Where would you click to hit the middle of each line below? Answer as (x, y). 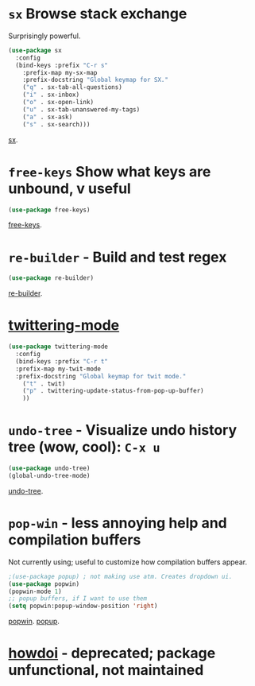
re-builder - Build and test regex (118, 257)
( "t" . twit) (44, 384)
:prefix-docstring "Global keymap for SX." (96, 80)
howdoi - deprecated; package (112, 653)
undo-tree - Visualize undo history (123, 430)
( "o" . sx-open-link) (58, 103)
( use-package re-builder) (51, 278)
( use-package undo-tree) (49, 469)
